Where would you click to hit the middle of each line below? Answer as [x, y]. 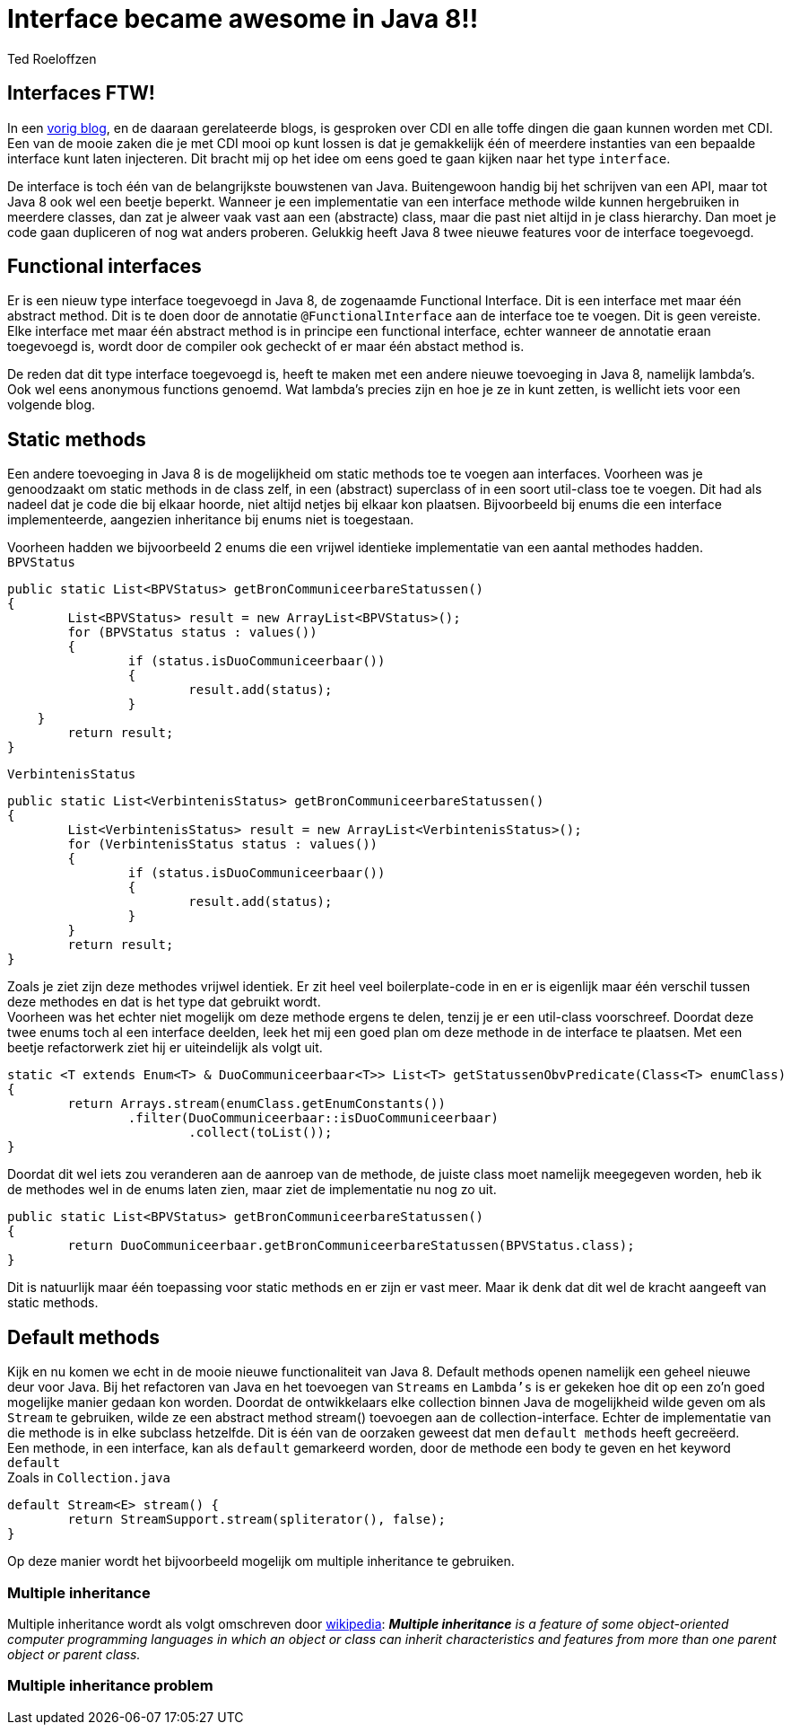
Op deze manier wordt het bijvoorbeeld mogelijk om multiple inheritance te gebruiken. [261, 1561]
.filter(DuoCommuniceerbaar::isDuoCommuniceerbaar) [313, 1118]
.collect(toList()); [261, 1133]
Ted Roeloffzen [52, 58]
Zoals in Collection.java [89, 1478]
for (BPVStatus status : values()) [192, 633]
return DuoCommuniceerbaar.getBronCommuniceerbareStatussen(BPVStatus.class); [351, 1246]
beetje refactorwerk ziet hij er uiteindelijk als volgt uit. [165, 1048]
